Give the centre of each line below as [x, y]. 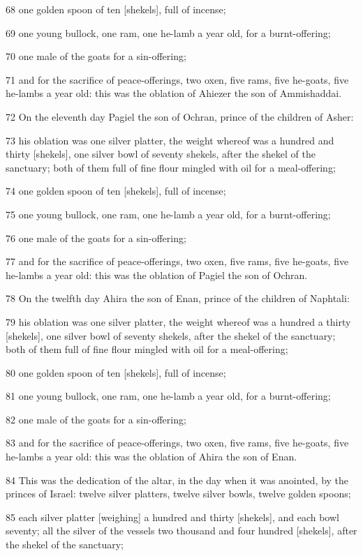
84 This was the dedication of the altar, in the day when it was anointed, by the [177, 480]
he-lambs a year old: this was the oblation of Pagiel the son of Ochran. [157, 275]
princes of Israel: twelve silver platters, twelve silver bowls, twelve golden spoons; [178, 494]
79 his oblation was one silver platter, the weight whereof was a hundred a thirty [178, 321]
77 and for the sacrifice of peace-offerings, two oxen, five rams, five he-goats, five [177, 261]
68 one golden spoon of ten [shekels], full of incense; [116, 9]
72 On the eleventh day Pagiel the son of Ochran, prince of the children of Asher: [180, 116]
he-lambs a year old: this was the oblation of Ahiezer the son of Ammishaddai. [174, 93]
